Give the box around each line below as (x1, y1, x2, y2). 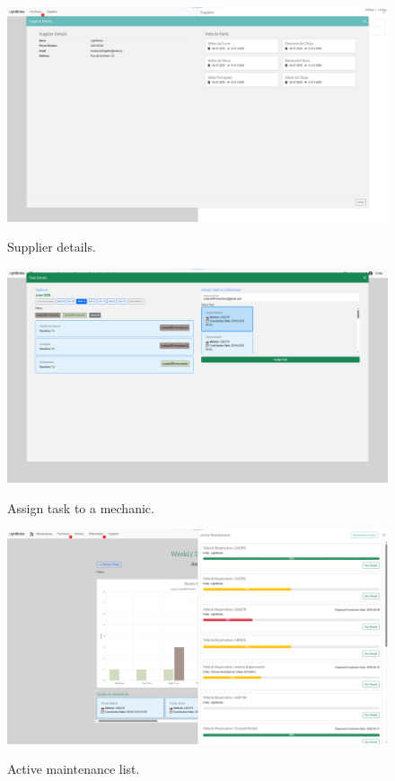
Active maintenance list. (7, 759, 140, 778)
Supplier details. (7, 237, 96, 256)
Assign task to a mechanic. (7, 498, 154, 517)
